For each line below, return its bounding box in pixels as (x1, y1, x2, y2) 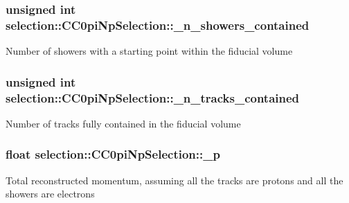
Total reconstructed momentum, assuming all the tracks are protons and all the (6, 173, 343, 187)
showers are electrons (6, 186, 95, 201)
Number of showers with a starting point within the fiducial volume (6, 44, 293, 58)
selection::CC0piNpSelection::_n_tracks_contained (6, 89, 300, 106)
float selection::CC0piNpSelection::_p (6, 145, 220, 163)
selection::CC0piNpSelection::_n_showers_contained (6, 16, 310, 33)
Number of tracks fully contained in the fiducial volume (6, 116, 241, 130)
